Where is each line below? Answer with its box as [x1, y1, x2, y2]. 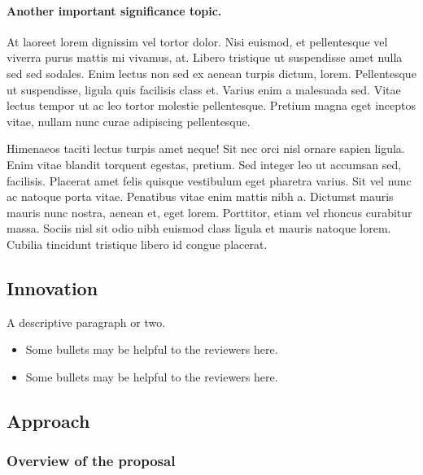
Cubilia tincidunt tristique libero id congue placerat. [7, 235, 268, 252]
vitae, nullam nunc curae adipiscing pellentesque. [7, 112, 251, 129]
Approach [7, 407, 90, 433]
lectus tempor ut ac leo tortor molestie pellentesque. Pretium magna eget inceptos [7, 97, 416, 114]
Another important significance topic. [7, 2, 222, 19]
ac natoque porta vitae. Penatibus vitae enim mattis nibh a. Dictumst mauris [7, 188, 394, 205]
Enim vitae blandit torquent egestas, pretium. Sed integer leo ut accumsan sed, [7, 155, 402, 172]
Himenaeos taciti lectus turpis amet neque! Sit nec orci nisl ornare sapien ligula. [7, 140, 405, 157]
